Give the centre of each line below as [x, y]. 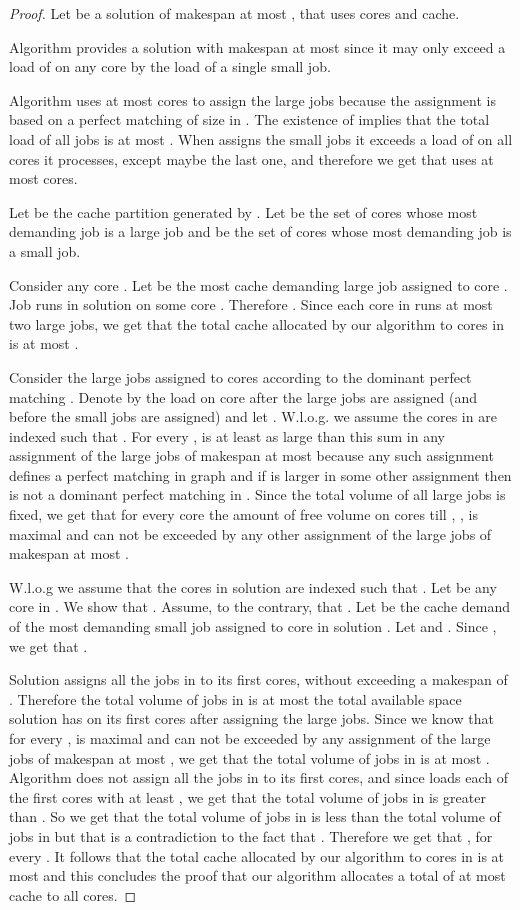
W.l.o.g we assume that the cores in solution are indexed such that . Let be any [253, 586]
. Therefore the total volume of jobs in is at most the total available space [235, 698]
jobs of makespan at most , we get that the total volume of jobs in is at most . [249, 757]
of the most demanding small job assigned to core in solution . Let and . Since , [253, 626]
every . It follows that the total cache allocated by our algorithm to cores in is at [257, 855]
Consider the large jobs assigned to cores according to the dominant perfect [240, 376]
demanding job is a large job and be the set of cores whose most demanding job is [260, 231]
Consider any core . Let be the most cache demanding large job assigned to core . [258, 284]
